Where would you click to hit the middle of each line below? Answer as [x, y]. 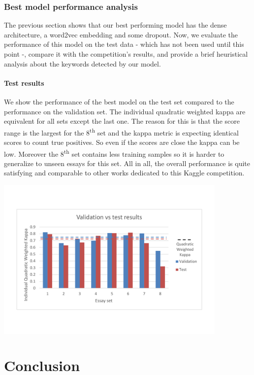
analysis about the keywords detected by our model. [82, 63]
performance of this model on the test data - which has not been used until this [124, 44]
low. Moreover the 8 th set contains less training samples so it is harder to [114, 153]
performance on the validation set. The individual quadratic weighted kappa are [125, 111]
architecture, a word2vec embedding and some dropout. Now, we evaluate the [121, 34]
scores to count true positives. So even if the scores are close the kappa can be [122, 142]
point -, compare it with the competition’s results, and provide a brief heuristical [126, 54]
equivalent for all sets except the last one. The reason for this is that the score [122, 121]
